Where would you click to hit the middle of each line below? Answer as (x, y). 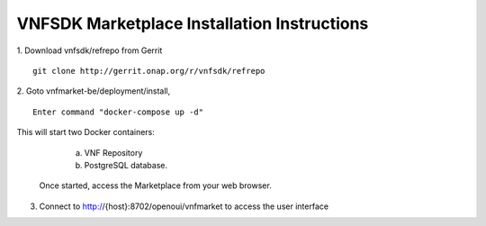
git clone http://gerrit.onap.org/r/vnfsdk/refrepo (149, 71)
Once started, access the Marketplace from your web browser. (155, 185)
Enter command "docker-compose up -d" (118, 112)
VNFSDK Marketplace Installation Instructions (193, 23)
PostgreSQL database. (126, 165)
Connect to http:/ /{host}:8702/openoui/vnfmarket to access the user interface (184, 206)
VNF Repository (113, 152)
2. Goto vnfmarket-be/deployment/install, (94, 91)
